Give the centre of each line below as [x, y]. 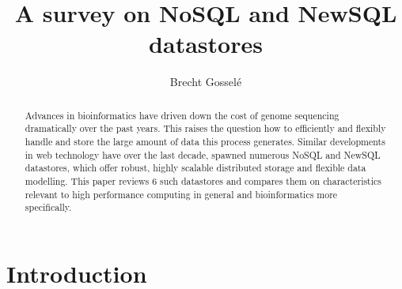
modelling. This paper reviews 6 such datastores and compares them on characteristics [203, 180]
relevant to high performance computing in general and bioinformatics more [181, 194]
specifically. [48, 207]
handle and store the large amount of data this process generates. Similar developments [205, 142]
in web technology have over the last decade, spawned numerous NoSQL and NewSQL [203, 154]
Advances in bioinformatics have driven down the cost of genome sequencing [182, 115]
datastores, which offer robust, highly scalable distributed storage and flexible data [195, 168]
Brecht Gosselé [206, 82]
